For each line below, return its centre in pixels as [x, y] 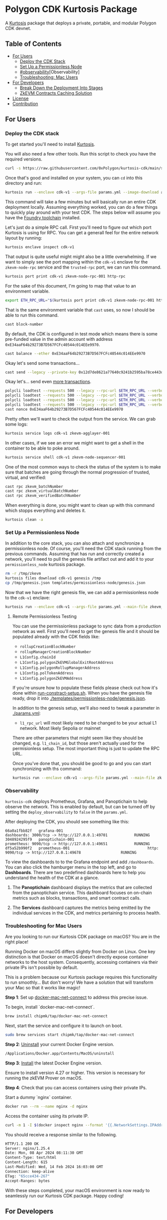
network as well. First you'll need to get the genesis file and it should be [86, 631]
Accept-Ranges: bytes [28, 1181]
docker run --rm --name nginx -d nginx [46, 1106]
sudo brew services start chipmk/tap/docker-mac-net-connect [70, 1035]
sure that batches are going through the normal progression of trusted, [78, 472]
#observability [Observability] [50, 72]
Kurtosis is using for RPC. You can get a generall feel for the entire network [82, 233]
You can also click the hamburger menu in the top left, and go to [71, 867]
